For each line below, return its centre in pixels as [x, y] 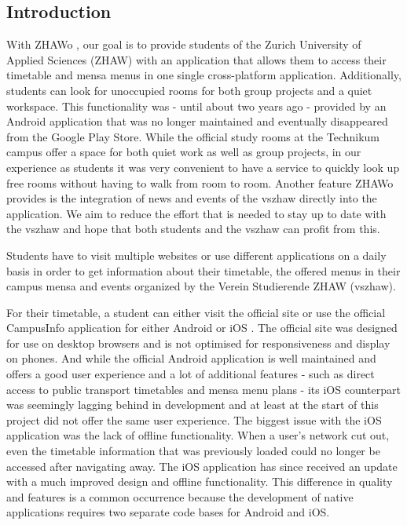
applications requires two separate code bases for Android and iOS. [168, 512]
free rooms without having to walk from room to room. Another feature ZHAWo [200, 182]
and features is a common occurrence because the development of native [180, 496]
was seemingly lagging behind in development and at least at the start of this [192, 405]
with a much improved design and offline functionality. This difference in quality [200, 481]
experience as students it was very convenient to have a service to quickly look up [203, 167]
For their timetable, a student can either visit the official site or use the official [196, 312]
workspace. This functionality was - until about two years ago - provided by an [196, 106]
